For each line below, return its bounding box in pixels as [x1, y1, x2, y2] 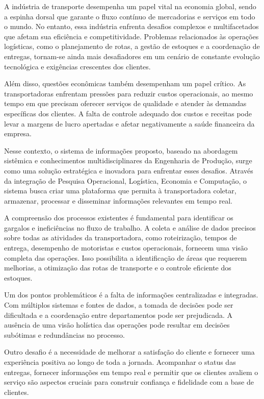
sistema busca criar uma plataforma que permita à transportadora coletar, [4, 185, 236, 196]
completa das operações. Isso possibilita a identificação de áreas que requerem [4, 252, 247, 263]
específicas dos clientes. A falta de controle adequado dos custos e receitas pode [4, 108, 252, 118]
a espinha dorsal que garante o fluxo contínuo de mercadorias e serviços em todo [4, 11, 255, 21]
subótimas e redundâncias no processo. [4, 329, 125, 340]
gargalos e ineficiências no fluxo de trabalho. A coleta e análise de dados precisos [4, 222, 256, 233]
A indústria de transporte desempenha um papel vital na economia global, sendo [4, 1, 256, 11]
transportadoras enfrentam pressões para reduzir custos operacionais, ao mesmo [4, 88, 253, 98]
